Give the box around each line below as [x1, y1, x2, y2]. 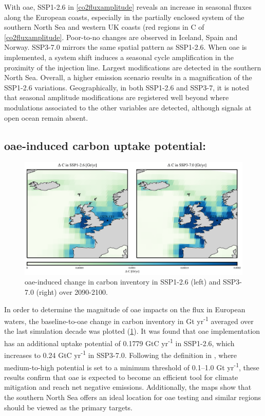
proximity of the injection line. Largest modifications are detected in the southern [4, 62, 261, 72]
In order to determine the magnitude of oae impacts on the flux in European [4, 304, 245, 314]
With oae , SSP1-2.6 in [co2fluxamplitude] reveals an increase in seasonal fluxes [4, 2, 252, 12]
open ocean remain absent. [4, 112, 88, 123]
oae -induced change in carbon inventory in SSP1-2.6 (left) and [25, 276, 221, 287]
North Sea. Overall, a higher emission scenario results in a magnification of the [4, 72, 252, 83]
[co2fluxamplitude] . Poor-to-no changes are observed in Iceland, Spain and [4, 31, 238, 42]
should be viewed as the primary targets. [4, 402, 133, 412]
